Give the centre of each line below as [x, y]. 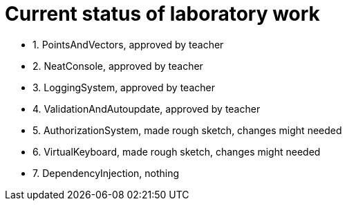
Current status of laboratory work [162, 14]
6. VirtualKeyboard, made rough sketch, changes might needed [177, 151]
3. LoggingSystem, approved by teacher [124, 87]
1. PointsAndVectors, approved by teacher [128, 44]
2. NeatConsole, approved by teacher [118, 66]
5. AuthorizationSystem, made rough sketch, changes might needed [187, 130]
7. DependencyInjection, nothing [106, 173]
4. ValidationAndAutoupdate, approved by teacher [147, 109]
